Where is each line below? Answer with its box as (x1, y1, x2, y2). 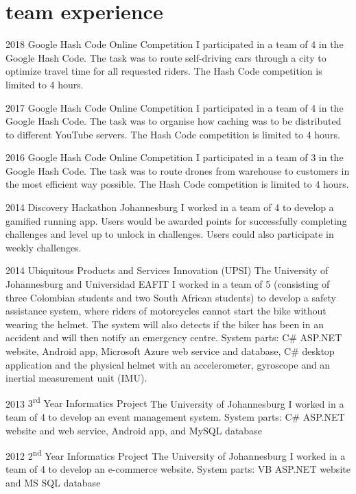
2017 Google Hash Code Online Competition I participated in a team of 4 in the (5, 100, 344, 114)
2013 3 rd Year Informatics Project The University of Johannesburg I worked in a (5, 394, 344, 410)
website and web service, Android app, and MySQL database (5, 423, 262, 437)
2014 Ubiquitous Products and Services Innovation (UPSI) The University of (5, 263, 329, 277)
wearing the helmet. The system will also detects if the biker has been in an (5, 317, 324, 331)
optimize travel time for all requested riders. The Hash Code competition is (5, 64, 322, 78)
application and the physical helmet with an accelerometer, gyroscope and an (5, 357, 331, 371)
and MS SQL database (5, 476, 101, 490)
